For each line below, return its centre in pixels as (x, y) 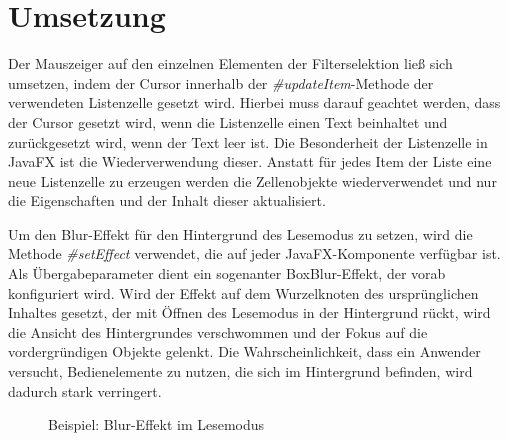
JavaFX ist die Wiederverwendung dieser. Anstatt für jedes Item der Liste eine (250, 161)
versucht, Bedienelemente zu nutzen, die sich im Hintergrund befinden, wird (240, 371)
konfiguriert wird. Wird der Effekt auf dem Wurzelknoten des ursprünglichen (243, 292)
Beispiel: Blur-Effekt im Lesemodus (156, 424)
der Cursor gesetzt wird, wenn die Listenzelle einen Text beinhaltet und (228, 121)
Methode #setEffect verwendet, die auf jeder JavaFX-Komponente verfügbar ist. (254, 253)
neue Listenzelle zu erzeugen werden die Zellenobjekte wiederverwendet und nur (252, 180)
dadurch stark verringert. (85, 390)
